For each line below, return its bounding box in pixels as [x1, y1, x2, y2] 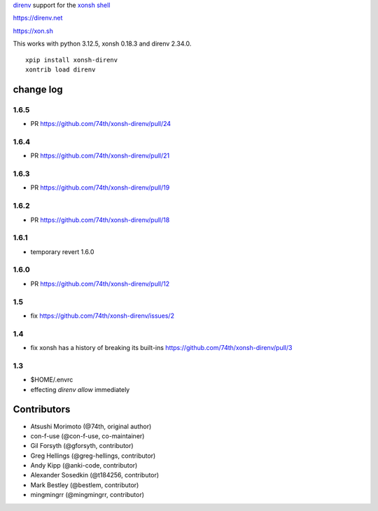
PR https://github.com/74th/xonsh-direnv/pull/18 [30, 216, 170, 224]
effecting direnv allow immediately [30, 385, 130, 393]
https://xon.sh [13, 27, 54, 35]
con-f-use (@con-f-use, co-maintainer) [30, 431, 145, 440]
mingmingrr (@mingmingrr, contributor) [30, 491, 145, 499]
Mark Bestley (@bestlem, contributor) [30, 480, 139, 489]
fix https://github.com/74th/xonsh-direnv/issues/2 [30, 311, 175, 320]
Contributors [13, 403, 71, 416]
